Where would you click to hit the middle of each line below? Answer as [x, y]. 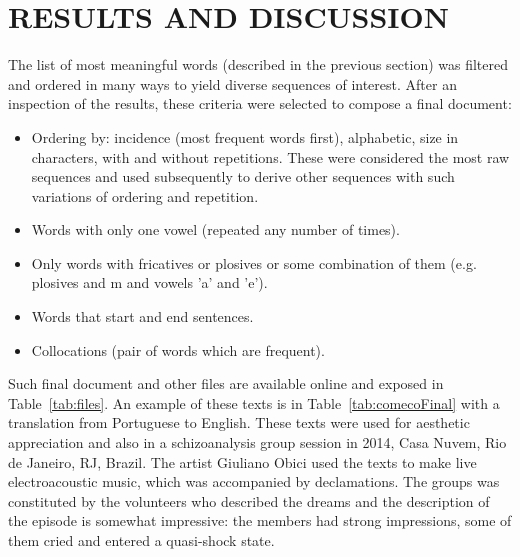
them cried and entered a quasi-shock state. [141, 540]
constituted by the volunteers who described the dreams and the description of [249, 500]
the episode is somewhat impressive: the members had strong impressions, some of [260, 520]
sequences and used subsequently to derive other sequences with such [243, 176]
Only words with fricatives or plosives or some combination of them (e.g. [254, 262]
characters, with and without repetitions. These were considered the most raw [270, 156]
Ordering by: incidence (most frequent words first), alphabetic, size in [245, 136]
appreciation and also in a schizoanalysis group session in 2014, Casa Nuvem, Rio [257, 442]
